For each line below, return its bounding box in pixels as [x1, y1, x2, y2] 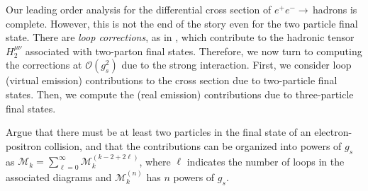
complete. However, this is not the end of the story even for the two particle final [6, 16, 358, 30]
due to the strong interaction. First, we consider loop [121, 57, 352, 72]
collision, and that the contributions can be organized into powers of [44, 138, 342, 153]
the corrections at [6, 57, 82, 72]
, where [139, 154, 171, 168]
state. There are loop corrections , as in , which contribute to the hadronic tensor [6, 30, 355, 45]
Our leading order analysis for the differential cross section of [6, 2, 272, 16]
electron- [314, 125, 352, 139]
